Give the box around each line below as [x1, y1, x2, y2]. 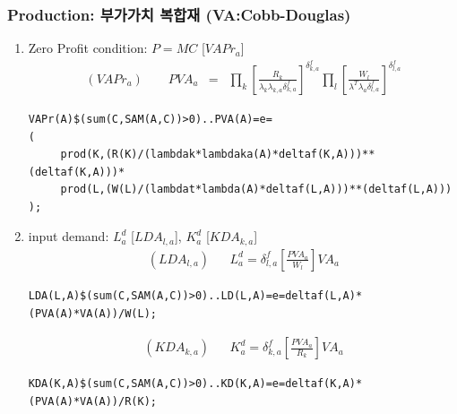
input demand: [28, 227, 109, 246]
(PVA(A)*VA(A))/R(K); [28, 394, 157, 408]
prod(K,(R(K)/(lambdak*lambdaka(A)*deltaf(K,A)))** [60, 148, 375, 161]
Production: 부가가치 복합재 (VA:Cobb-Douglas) [7, 3, 351, 25]
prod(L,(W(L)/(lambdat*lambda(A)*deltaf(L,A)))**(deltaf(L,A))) [60, 183, 453, 196]
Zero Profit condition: [28, 39, 148, 57]
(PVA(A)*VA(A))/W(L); [28, 306, 157, 320]
